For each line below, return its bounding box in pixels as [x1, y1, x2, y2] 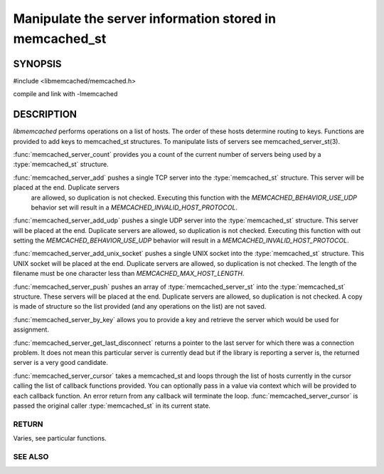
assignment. [13, 325, 50, 334]
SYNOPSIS [13, 58, 62, 70]
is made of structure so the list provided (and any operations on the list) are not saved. [13, 302, 267, 311]
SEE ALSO [13, 451, 49, 461]
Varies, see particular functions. [13, 434, 107, 443]
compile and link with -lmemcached [13, 90, 118, 98]
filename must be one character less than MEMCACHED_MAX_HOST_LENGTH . [13, 269, 245, 278]
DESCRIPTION [13, 108, 78, 120]
